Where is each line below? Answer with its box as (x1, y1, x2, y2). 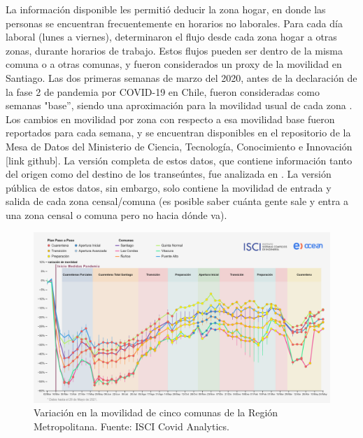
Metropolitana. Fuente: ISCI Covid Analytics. (34, 418, 229, 433)
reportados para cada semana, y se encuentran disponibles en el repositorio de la (6, 125, 351, 140)
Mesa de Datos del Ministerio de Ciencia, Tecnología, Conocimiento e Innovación (6, 139, 353, 153)
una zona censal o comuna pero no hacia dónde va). (6, 207, 227, 222)
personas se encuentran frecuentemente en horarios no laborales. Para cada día (6, 15, 343, 30)
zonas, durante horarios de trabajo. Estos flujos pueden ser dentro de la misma (6, 43, 343, 57)
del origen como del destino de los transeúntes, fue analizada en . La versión (6, 167, 332, 181)
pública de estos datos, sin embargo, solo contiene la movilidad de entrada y (6, 180, 332, 195)
